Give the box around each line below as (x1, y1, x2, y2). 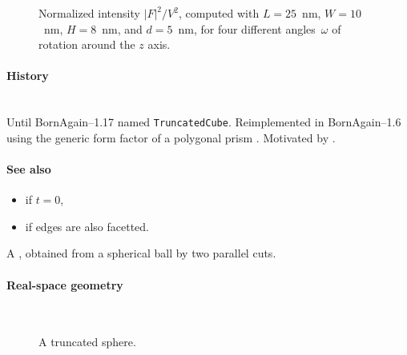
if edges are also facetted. (25, 217, 149, 234)
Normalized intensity (38, 5, 140, 21)
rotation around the (38, 36, 135, 53)
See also (6, 161, 51, 177)
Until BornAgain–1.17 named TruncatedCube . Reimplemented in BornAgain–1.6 (6, 114, 401, 130)
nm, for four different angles (178, 20, 316, 37)
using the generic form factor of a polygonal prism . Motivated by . (6, 129, 336, 146)
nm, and (102, 20, 143, 37)
